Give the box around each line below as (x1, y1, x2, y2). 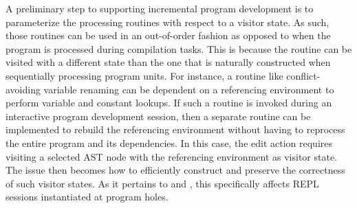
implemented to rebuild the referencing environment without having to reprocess (6, 122, 345, 137)
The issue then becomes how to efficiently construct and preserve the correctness (6, 163, 345, 177)
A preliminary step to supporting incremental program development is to (6, 1, 314, 15)
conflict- (286, 68, 321, 82)
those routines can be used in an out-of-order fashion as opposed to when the (6, 28, 331, 43)
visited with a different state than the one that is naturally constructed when (6, 55, 331, 69)
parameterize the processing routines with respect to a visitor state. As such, (6, 14, 329, 29)
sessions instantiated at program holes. (6, 189, 169, 204)
